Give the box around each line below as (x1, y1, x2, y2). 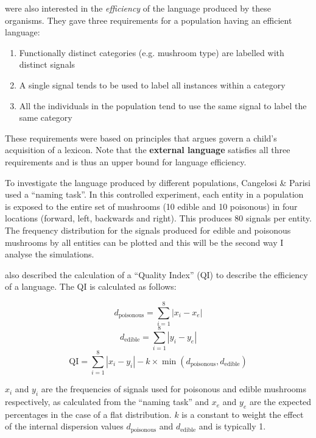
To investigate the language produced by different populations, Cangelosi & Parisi (5, 176, 311, 188)
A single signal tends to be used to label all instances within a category (19, 78, 286, 91)
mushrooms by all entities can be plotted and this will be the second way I (5, 235, 284, 248)
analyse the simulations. (5, 248, 94, 260)
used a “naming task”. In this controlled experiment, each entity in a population (5, 188, 304, 201)
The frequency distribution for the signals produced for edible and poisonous (5, 223, 291, 236)
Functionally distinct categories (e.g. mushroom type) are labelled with (19, 46, 284, 59)
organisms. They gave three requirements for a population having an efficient (5, 13, 292, 26)
